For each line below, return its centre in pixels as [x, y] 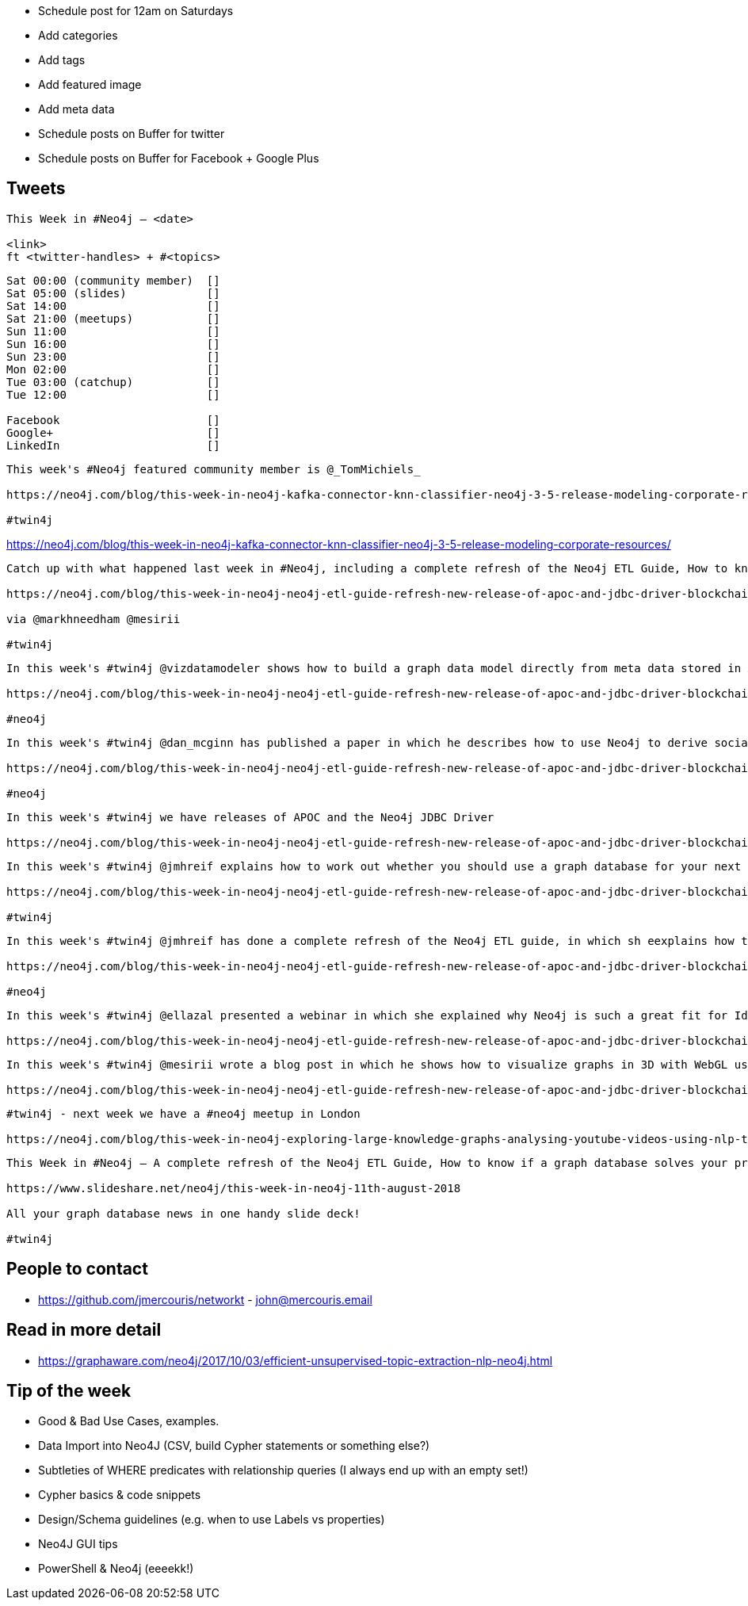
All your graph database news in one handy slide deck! [183, 1213]
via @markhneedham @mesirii [93, 619]
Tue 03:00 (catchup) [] [113, 382]
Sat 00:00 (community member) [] [113, 280]
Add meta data [76, 109]
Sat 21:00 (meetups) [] [113, 318]
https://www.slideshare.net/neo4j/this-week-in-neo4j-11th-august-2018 [234, 1188]
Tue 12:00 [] [113, 394]
